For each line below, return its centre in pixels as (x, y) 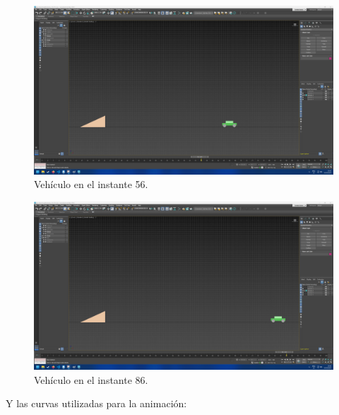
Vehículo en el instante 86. (91, 379)
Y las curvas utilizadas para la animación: (96, 403)
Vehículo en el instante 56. (91, 184)
